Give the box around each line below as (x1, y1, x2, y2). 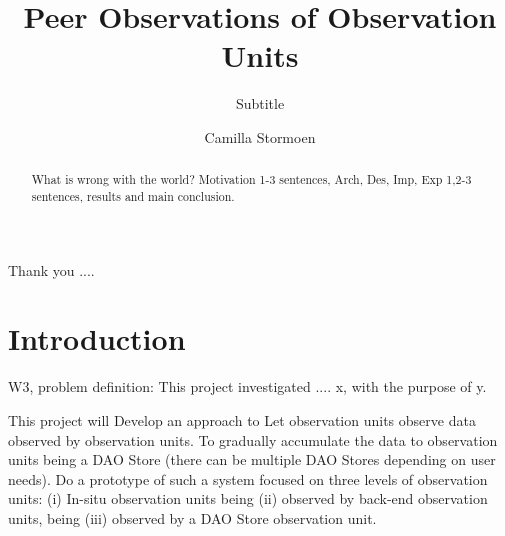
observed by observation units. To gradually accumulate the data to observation (8, 429, 498, 450)
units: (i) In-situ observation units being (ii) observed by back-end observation (8, 488, 488, 509)
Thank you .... (8, 259, 95, 280)
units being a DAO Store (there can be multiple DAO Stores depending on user (8, 449, 496, 470)
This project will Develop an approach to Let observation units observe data (8, 409, 476, 430)
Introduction (8, 318, 186, 359)
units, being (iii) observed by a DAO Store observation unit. (8, 507, 377, 528)
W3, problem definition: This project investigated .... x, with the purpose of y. (8, 376, 487, 397)
